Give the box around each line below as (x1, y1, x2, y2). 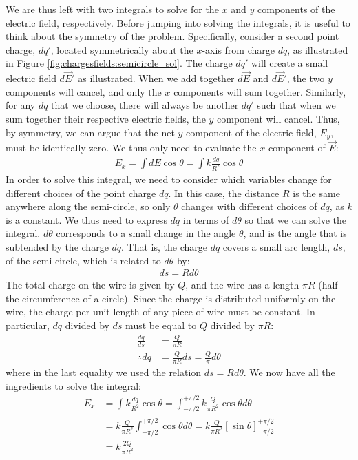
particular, (6, 318, 50, 333)
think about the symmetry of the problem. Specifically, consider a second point (6, 29, 339, 43)
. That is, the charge (121, 240, 207, 254)
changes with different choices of (181, 199, 317, 213)
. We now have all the (243, 364, 335, 379)
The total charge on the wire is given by (6, 278, 175, 292)
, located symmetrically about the (50, 42, 193, 56)
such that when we (257, 98, 336, 112)
